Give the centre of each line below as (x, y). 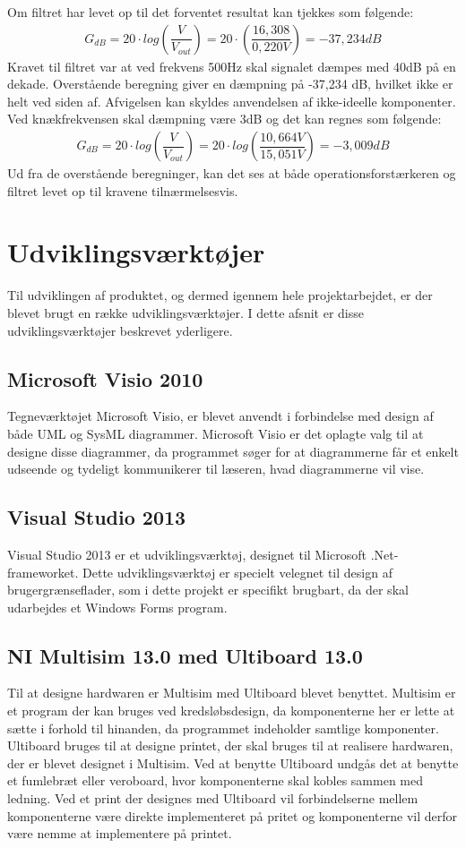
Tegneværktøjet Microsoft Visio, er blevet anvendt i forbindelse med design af (220, 416)
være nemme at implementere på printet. (120, 833)
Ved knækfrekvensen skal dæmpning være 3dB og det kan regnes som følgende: (224, 119)
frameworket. (43, 572)
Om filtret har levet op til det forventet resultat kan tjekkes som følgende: (211, 12)
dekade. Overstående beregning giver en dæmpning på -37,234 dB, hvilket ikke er (230, 84)
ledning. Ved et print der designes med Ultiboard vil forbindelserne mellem (213, 798)
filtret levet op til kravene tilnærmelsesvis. (123, 190)
